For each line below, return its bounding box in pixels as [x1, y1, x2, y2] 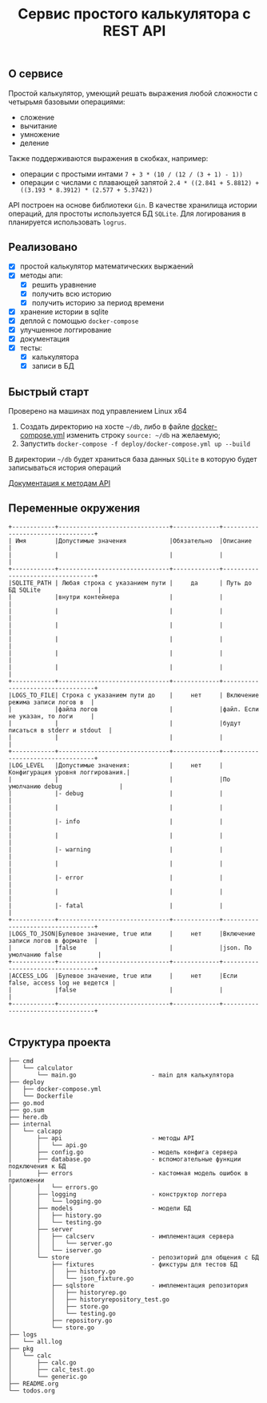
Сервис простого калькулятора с [17, 5, 252, 23]
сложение [19, 112, 54, 122]
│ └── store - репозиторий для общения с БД [8, 1253, 260, 1261]
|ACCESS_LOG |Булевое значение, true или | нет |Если [8, 972, 238, 980]
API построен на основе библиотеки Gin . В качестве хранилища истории [8, 200, 257, 209]
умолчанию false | [8, 951, 102, 959]
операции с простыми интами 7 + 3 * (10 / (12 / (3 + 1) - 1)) [19, 169, 244, 179]
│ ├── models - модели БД [8, 1204, 192, 1212]
